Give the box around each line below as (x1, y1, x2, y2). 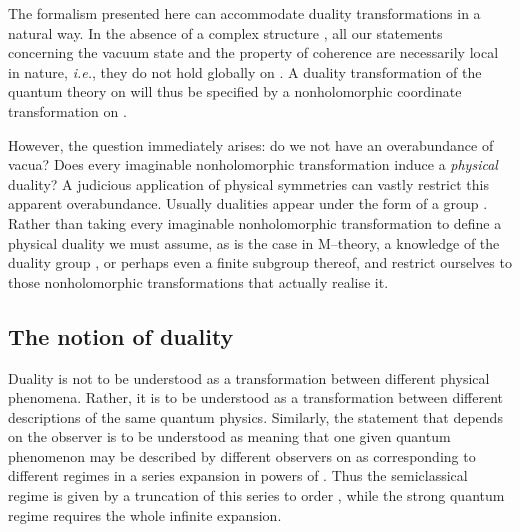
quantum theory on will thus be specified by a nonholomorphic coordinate (8, 81, 462, 102)
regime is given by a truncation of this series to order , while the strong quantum (8, 485, 505, 506)
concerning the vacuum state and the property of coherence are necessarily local (8, 42, 499, 63)
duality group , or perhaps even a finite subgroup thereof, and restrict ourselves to (8, 252, 512, 273)
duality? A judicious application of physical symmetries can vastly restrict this (8, 173, 489, 194)
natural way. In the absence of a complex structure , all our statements (8, 22, 443, 43)
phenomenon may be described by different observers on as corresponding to (8, 445, 476, 466)
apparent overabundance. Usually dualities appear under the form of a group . (8, 193, 488, 214)
